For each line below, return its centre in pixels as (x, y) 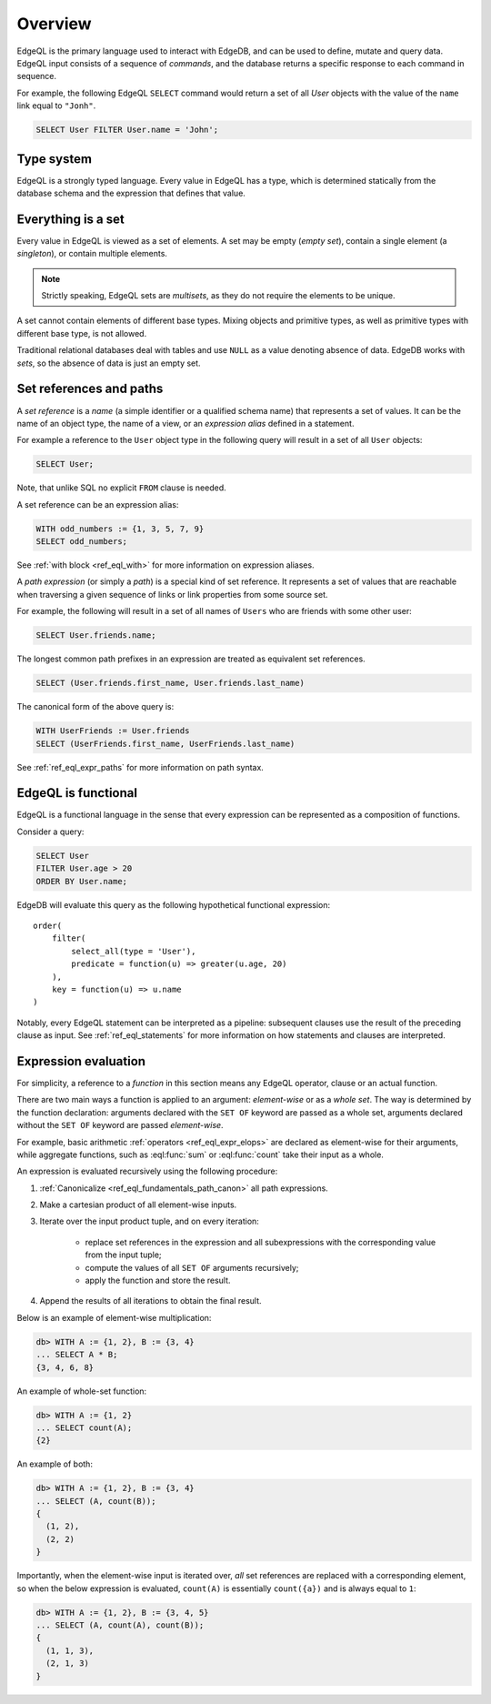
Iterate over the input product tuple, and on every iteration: (149, 1221)
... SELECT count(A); (84, 1427)
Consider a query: (50, 832)
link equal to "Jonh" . (56, 106)
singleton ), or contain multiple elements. (92, 254)
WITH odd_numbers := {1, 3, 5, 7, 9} (120, 529)
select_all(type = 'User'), (134, 951)
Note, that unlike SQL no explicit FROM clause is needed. (121, 488)
